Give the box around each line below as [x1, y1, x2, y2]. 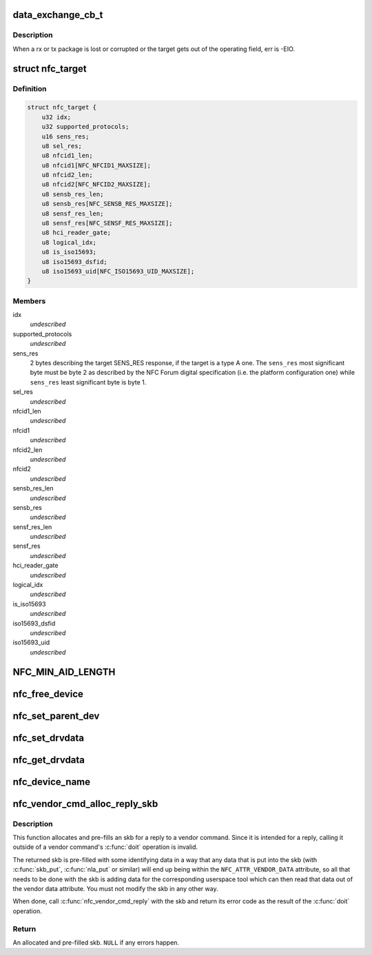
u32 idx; [41, 113, 72, 121]
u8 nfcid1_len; [41, 152, 93, 160]
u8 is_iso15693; [41, 248, 96, 256]
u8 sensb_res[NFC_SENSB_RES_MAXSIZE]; [41, 200, 173, 208]
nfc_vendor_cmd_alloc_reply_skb [12, 798, 158, 810]
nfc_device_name [12, 776, 91, 788]
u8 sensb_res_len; [41, 190, 104, 198]
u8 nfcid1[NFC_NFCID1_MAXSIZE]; [41, 161, 152, 169]
